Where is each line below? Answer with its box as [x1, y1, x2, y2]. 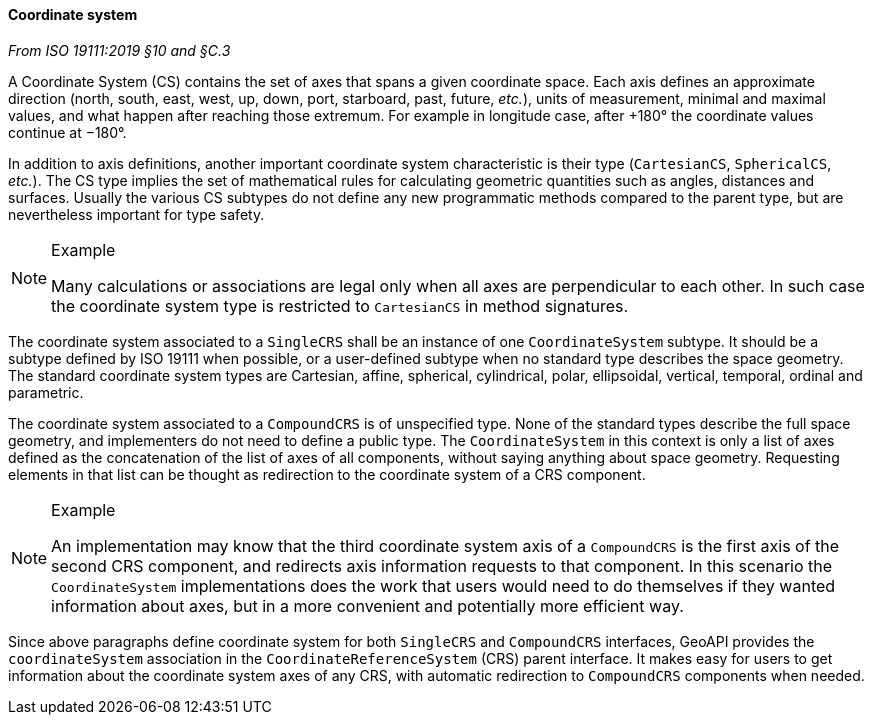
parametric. [8, 383, 84, 401]
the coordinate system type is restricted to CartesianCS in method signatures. [51, 295, 629, 316]
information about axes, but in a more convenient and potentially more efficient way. [51, 595, 684, 616]
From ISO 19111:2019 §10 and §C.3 [8, 41, 231, 59]
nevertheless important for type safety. [8, 205, 265, 223]
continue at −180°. [8, 123, 127, 141]
